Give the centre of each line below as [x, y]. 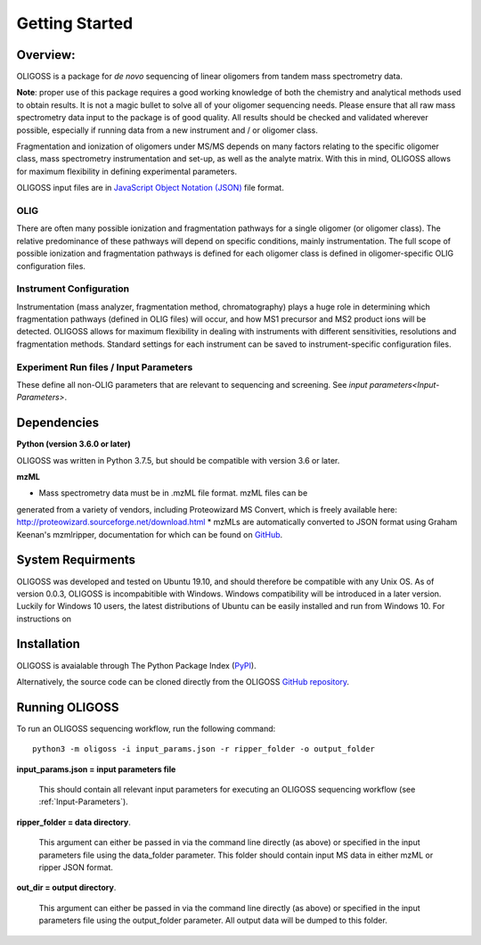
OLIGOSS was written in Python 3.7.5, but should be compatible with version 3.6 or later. [178, 460]
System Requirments [76, 560]
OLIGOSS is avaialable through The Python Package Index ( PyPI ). [137, 665]
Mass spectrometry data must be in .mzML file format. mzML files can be [173, 493]
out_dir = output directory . [66, 888]
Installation [48, 644]
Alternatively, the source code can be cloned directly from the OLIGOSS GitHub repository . [183, 681]
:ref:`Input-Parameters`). [83, 801]
